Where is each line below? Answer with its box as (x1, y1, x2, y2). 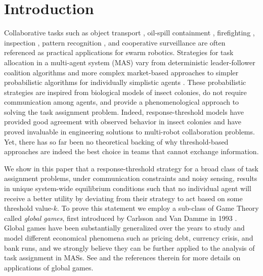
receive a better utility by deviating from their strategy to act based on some (4, 193, 243, 203)
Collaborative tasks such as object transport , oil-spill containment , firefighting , (4, 27, 255, 38)
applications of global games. (4, 262, 94, 272)
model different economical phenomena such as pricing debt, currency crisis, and (4, 233, 253, 243)
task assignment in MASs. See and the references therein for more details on (4, 252, 241, 263)
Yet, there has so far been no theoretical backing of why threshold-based (4, 136, 229, 147)
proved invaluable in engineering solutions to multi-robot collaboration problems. (4, 126, 255, 137)
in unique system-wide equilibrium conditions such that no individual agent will (4, 183, 251, 194)
